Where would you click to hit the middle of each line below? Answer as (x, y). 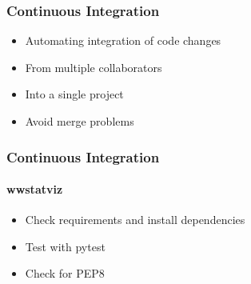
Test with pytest (65, 246)
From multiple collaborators (94, 67)
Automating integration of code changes (123, 40)
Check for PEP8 (65, 273)
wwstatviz (35, 189)
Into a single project (74, 94)
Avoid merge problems (80, 121)
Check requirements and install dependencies (135, 220)
